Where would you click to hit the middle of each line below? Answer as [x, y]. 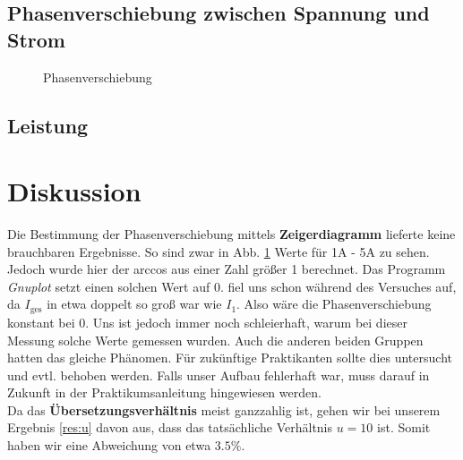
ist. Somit [404, 427]
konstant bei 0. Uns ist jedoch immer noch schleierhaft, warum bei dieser [207, 322]
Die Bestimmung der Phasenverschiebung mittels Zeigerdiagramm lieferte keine [231, 234]
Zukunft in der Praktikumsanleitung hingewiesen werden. [164, 392]
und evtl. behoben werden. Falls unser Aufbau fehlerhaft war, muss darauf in [219, 375]
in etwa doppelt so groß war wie [134, 304]
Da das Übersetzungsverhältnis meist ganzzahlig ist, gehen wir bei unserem [224, 409]
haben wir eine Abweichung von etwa [109, 445]
